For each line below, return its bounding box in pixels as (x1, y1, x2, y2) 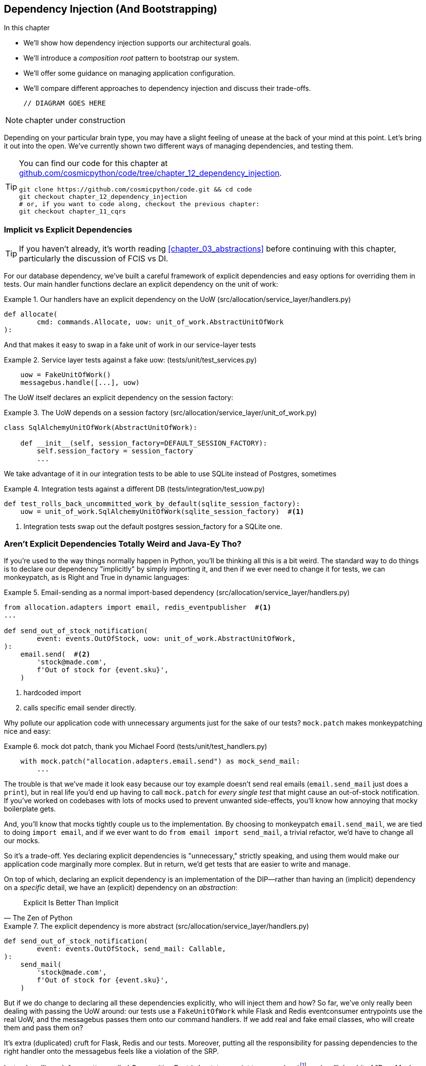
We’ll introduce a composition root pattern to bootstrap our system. (23, 54, 240, 63)
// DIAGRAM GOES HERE (23, 99, 106, 107)
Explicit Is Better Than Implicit (23, 898, 119, 907)
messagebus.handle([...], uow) (20, 379, 140, 387)
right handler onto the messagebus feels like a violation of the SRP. (4, 1046, 219, 1055)
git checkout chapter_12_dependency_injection (19, 193, 187, 201)
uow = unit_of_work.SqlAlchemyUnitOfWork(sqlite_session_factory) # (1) (20, 508, 304, 516)
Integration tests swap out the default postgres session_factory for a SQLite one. (23, 522, 283, 531)
